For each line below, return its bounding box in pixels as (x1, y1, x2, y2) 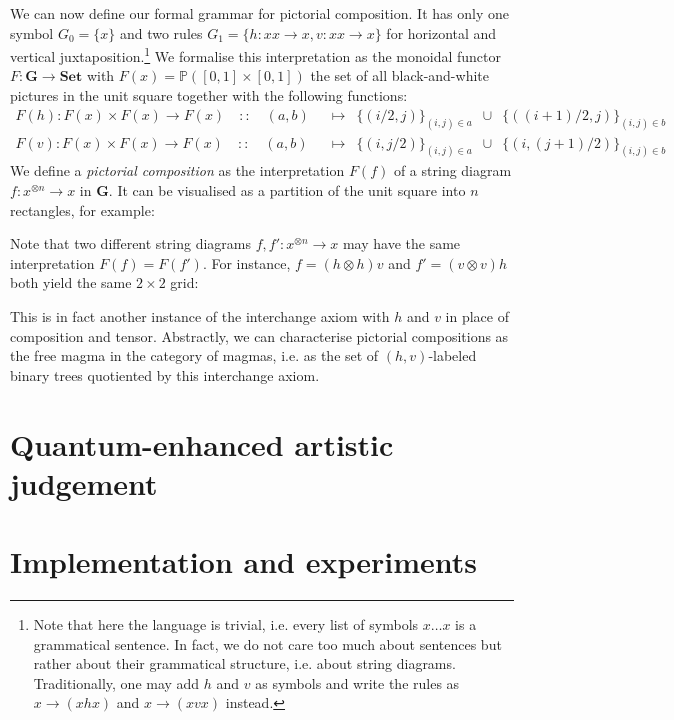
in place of (445, 305, 509, 326)
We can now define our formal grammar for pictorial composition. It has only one (10, 3, 509, 23)
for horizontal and (386, 22, 497, 43)
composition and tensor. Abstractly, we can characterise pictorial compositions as (10, 325, 509, 346)
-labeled (428, 345, 477, 366)
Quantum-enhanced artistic (10, 423, 394, 464)
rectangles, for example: (10, 199, 155, 220)
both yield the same (10, 272, 132, 293)
